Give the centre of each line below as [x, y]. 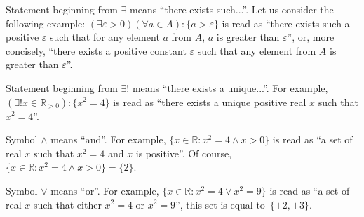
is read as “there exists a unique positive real [210, 101]
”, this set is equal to [220, 204]
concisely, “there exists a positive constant [96, 50]
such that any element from [257, 50]
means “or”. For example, [105, 190]
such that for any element [105, 37]
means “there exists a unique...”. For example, [230, 87]
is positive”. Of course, [184, 153]
